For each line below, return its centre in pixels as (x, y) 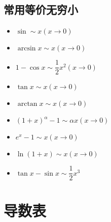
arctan (27, 104)
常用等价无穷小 (41, 9)
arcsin (27, 49)
